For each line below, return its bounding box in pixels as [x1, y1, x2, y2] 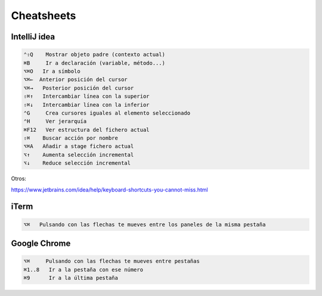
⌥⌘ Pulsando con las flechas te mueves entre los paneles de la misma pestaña [23, 221, 266, 228]
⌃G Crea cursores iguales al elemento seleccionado [23, 109, 191, 116]
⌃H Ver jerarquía [23, 118, 87, 125]
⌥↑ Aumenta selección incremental [23, 151, 134, 158]
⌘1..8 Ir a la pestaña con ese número [23, 266, 143, 273]
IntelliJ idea [11, 32, 55, 42]
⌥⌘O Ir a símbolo [23, 67, 80, 75]
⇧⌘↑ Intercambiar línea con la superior [23, 93, 150, 100]
